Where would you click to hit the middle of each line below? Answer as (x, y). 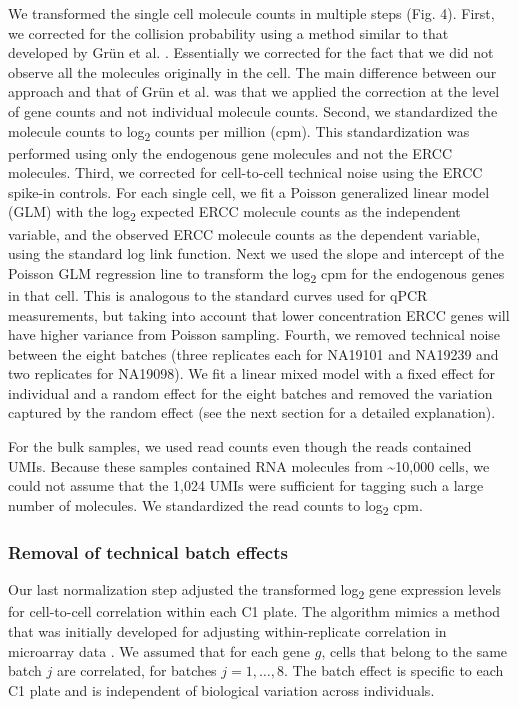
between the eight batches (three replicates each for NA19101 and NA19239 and (253, 353)
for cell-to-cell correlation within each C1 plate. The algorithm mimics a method (254, 611)
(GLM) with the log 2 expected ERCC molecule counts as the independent (234, 213)
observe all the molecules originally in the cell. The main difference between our (252, 71)
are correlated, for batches (136, 670)
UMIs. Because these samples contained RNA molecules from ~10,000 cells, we (249, 465)
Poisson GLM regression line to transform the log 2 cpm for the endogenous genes (256, 274)
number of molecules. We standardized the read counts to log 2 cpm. (215, 506)
